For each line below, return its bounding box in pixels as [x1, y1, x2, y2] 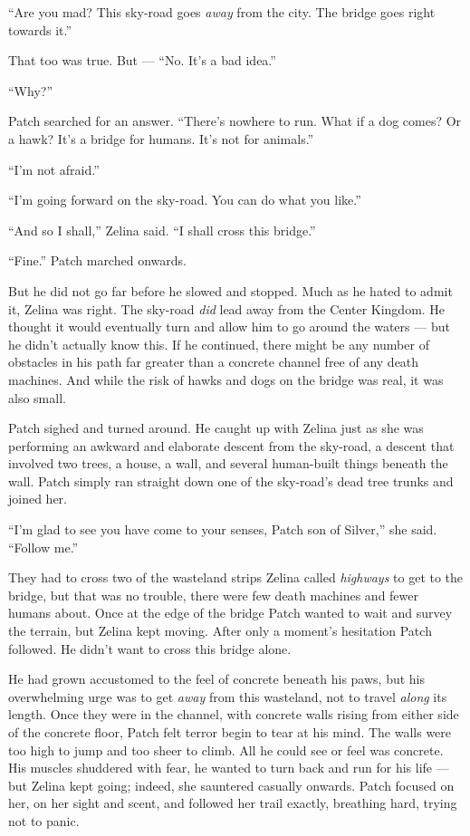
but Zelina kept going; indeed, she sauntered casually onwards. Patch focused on [8, 775, 455, 794]
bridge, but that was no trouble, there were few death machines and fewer [8, 585, 418, 604]
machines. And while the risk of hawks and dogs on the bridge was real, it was [8, 370, 444, 389]
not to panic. [8, 811, 80, 830]
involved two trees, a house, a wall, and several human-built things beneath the [8, 454, 448, 473]
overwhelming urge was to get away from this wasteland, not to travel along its [8, 687, 447, 706]
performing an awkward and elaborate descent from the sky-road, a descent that [8, 436, 455, 455]
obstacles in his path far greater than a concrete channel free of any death [8, 352, 419, 371]
